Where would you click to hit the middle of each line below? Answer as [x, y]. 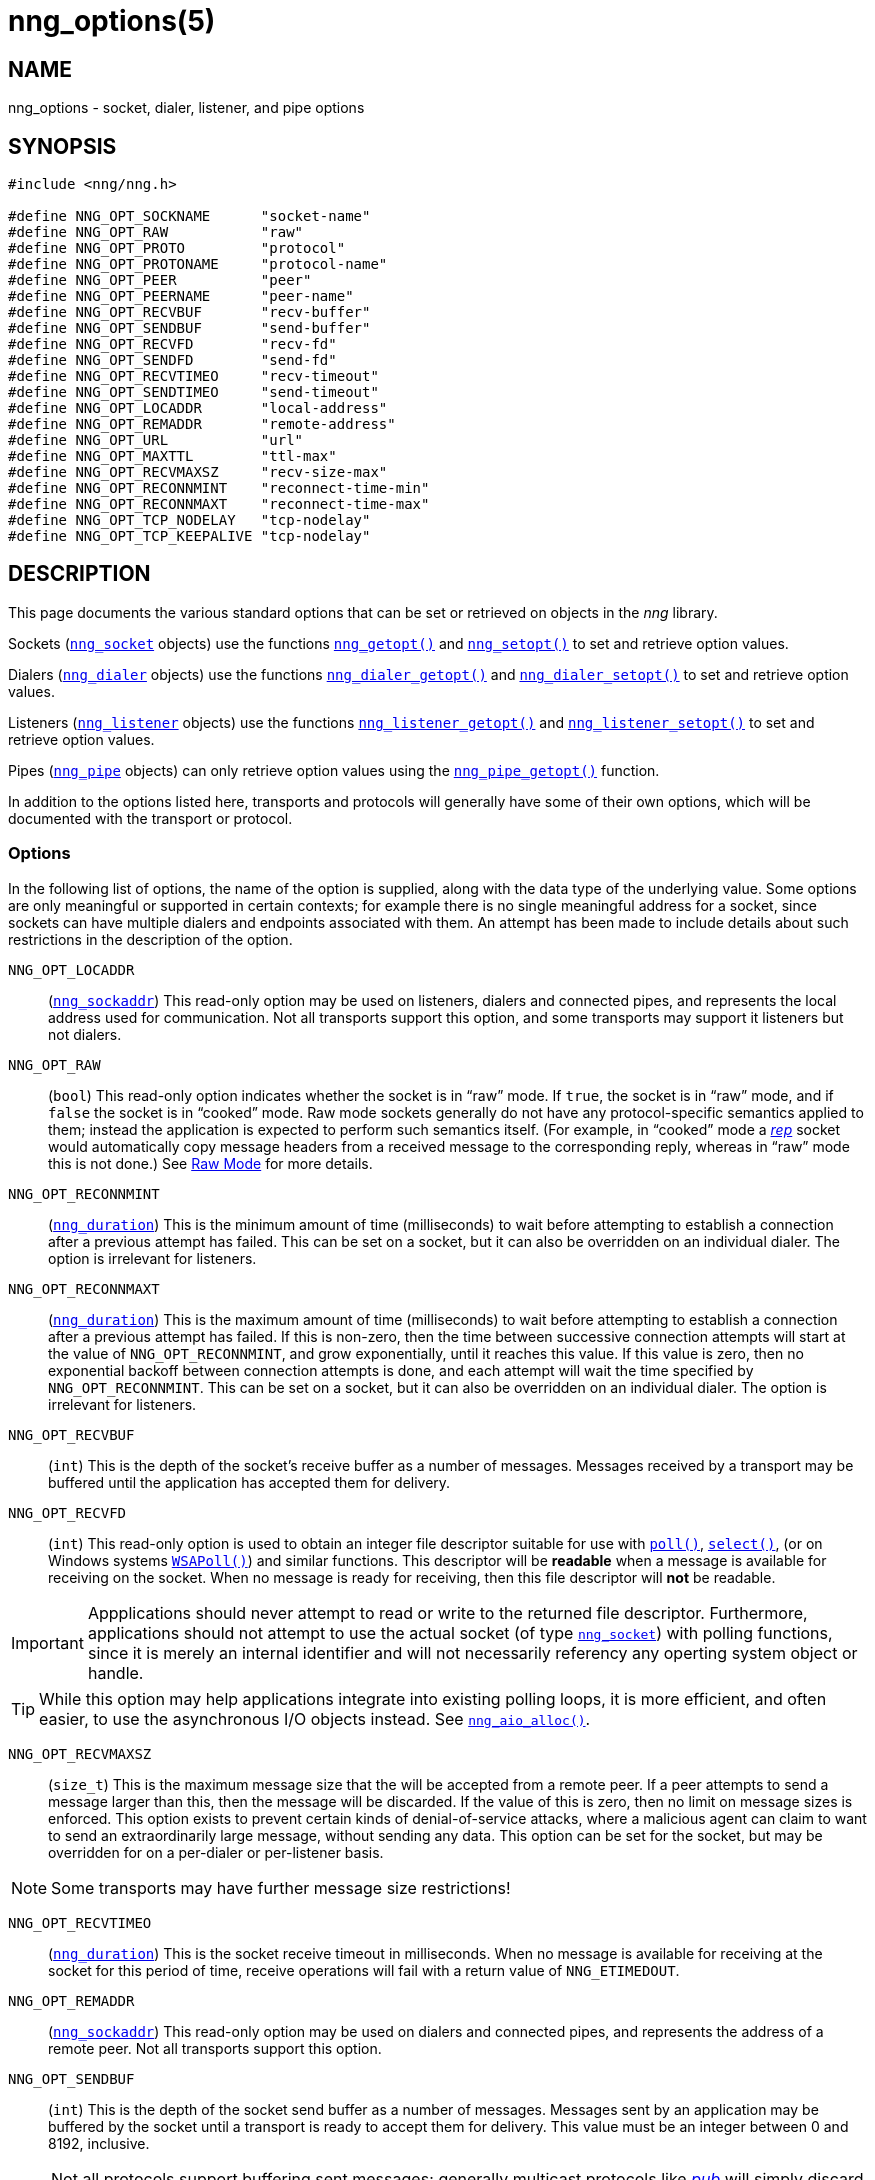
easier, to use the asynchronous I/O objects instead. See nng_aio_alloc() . [315, 1718]
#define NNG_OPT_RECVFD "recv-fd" [172, 344]
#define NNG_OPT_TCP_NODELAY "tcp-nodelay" [189, 520]
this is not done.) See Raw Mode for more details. [210, 1163]
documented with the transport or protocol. [150, 818]
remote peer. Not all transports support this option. [215, 2048]
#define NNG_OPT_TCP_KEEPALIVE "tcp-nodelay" [189, 536]
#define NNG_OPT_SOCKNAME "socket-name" [189, 216]
